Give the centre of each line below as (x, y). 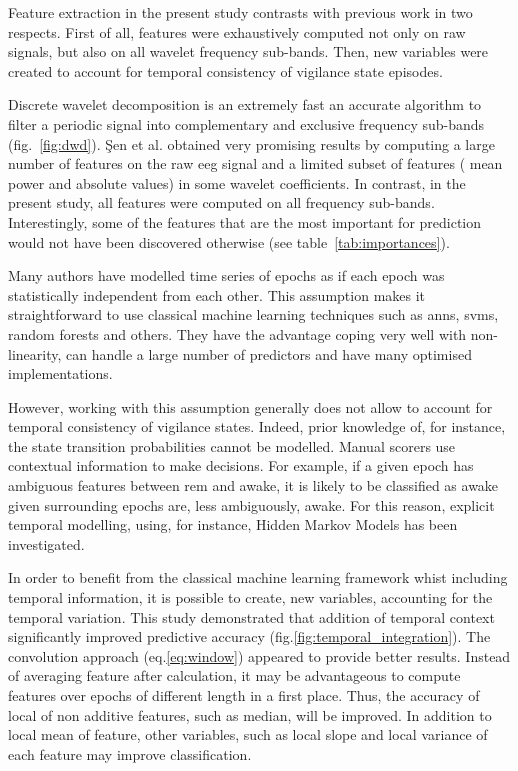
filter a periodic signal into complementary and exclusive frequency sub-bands (246, 123)
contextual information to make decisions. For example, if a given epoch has (241, 465)
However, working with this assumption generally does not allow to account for (250, 406)
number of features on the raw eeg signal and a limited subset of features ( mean (255, 163)
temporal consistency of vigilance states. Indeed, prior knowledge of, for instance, (257, 426)
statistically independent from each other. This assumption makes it (217, 294)
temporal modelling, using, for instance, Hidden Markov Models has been (233, 524)
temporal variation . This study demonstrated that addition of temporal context (251, 616)
